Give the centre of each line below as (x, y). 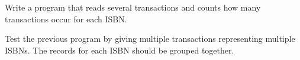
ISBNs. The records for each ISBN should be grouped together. (120, 50)
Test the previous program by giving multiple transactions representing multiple (150, 39)
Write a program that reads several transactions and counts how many (133, 7)
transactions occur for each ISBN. (66, 19)
